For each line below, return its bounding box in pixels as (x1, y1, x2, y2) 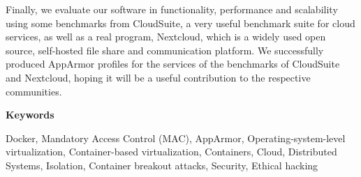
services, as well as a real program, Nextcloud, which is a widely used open (6, 29, 326, 44)
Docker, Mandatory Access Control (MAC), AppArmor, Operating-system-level (6, 130, 346, 145)
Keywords (6, 107, 54, 122)
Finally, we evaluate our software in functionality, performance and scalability (6, 2, 338, 16)
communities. (6, 84, 62, 98)
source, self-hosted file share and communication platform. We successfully (6, 43, 324, 57)
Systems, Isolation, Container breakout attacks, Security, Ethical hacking (6, 157, 318, 172)
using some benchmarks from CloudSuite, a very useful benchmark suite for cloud (6, 15, 355, 30)
